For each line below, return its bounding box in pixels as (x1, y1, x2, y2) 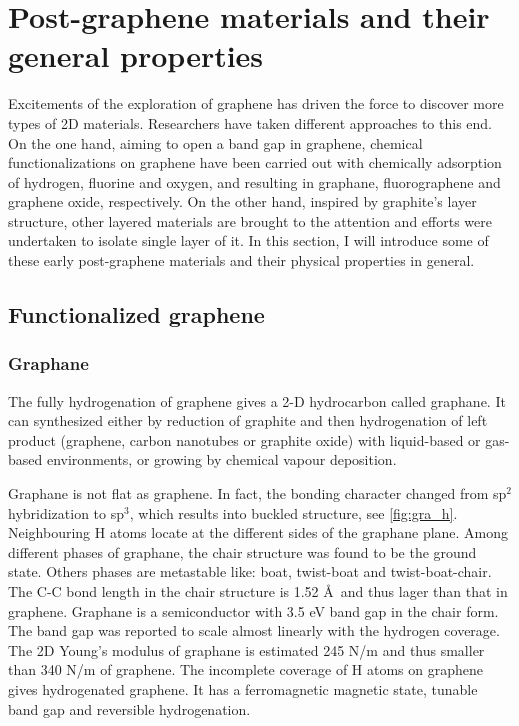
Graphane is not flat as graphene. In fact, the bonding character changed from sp (8, 483, 507, 504)
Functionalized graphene (8, 299, 265, 330)
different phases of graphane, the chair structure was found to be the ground (8, 541, 477, 562)
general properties (8, 35, 264, 76)
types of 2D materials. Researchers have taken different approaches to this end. (8, 112, 492, 133)
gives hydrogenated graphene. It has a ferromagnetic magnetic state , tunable (8, 678, 478, 699)
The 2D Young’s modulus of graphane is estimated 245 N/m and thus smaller (8, 639, 485, 660)
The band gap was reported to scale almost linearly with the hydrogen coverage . (8, 620, 500, 641)
